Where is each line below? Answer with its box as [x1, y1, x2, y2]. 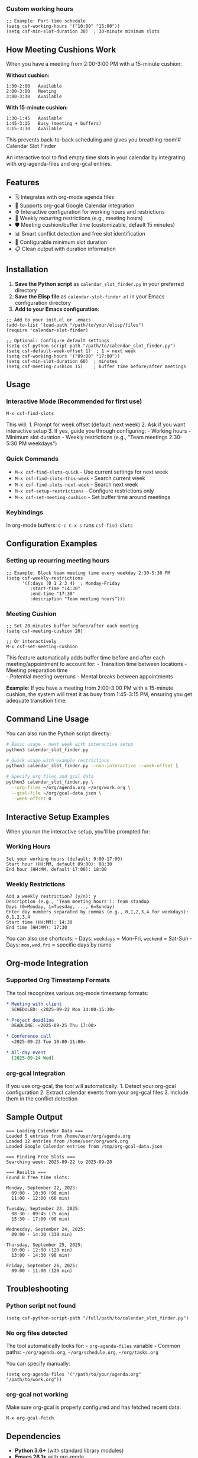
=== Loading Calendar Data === [6, 1128, 83, 1134]
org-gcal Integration [6, 1069, 66, 1077]
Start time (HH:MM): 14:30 [6, 919, 73, 925]
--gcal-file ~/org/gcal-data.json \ [11, 790, 102, 796]
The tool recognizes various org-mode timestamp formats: [6, 989, 149, 996]
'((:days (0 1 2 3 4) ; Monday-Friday [21, 580, 120, 586]
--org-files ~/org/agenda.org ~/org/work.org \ [11, 785, 131, 791]
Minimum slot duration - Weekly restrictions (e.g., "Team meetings [6, 434, 168, 441]
